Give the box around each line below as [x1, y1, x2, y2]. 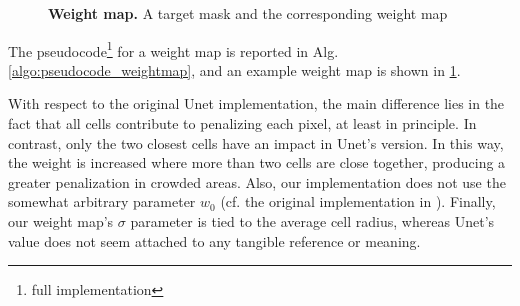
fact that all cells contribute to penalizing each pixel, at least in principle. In [8, 113, 477, 134]
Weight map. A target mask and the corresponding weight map [48, 3, 448, 23]
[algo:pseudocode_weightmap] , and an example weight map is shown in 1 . [8, 59, 461, 80]
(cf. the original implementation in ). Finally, [220, 191, 496, 212]
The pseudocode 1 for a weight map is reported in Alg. [8, 37, 339, 61]
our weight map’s [8, 211, 114, 231]
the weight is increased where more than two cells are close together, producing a [8, 152, 506, 173]
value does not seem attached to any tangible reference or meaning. [8, 230, 421, 251]
